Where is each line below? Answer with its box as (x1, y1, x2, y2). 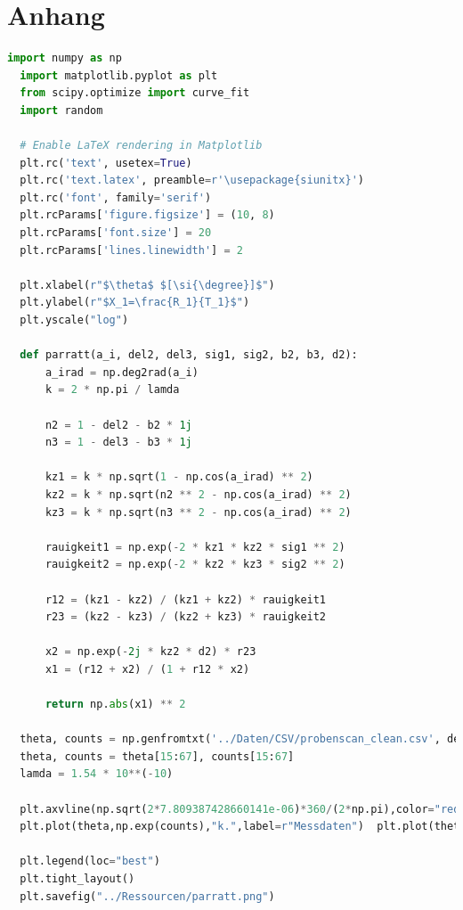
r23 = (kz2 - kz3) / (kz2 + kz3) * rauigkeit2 (45, 611, 327, 624)
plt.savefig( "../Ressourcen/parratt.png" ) (20, 890, 275, 903)
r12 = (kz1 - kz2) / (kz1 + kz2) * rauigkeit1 (45, 593, 327, 606)
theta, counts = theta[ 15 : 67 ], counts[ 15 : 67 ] (20, 750, 295, 763)
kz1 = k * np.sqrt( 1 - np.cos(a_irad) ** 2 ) (45, 471, 313, 484)
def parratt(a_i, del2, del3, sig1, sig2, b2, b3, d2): (20, 348, 358, 362)
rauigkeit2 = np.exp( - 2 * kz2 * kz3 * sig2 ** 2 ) (45, 558, 345, 571)
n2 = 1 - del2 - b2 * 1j (45, 418, 192, 431)
